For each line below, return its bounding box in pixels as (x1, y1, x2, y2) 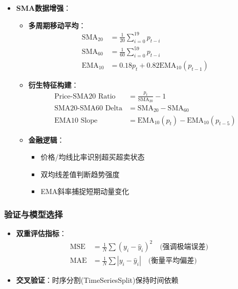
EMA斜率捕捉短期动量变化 (40, 186, 129, 197)
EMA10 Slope (54, 117, 98, 124)
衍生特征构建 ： (28, 79, 79, 90)
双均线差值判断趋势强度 (40, 168, 120, 179)
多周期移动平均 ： (28, 20, 86, 30)
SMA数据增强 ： (16, 3, 71, 13)
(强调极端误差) (160, 243, 209, 251)
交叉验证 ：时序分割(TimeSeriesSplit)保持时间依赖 (16, 275, 179, 285)
